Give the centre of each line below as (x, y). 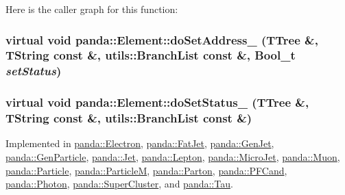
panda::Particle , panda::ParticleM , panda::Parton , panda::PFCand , (146, 170)
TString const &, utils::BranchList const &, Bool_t (151, 55)
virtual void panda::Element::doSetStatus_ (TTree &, (157, 102)
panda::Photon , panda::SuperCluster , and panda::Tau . (119, 184)
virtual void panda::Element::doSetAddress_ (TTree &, (162, 39)
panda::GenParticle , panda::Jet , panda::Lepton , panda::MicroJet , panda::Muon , (173, 157)
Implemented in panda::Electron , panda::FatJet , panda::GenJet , (140, 143)
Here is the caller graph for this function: (92, 9)
